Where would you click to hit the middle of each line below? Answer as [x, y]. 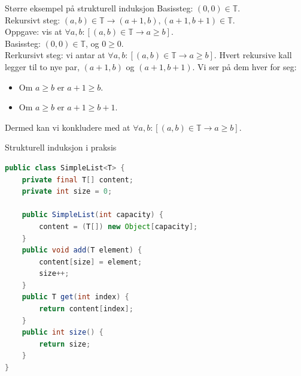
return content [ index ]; [86, 309]
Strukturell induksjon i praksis [61, 147]
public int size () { [63, 333]
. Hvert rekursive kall [253, 55]
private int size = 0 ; [67, 192]
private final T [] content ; [77, 180]
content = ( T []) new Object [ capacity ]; [118, 226]
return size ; [65, 344]
